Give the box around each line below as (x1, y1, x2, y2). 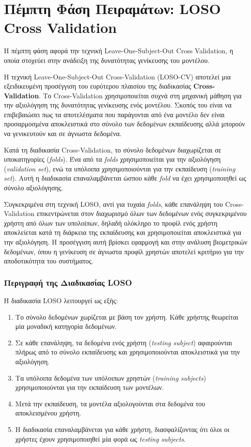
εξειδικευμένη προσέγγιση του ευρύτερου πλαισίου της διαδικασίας (4, 81, 191, 91)
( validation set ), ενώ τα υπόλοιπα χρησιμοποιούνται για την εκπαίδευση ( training (4, 163, 235, 173)
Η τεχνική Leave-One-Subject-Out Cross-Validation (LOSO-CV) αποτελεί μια (4, 71, 231, 81)
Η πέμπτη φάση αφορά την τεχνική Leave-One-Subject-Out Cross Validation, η (4, 46, 233, 56)
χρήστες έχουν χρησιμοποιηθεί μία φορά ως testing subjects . (15, 433, 186, 444)
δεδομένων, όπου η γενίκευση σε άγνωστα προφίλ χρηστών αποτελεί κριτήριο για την (4, 246, 244, 256)
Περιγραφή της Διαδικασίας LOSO (4, 276, 132, 288)
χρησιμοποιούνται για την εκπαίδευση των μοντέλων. (15, 382, 164, 392)
